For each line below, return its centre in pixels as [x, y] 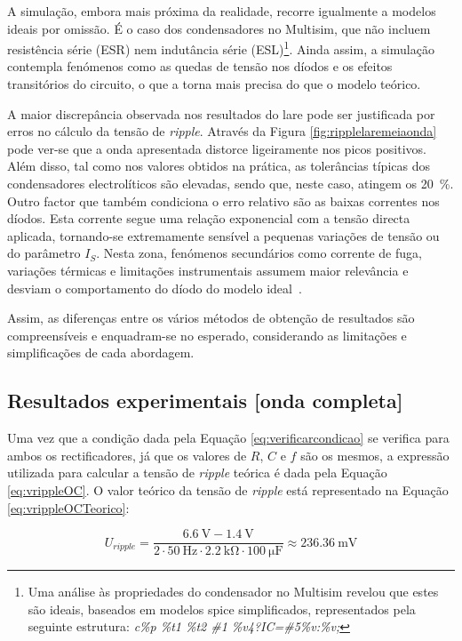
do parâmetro [44, 253]
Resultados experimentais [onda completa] [205, 401]
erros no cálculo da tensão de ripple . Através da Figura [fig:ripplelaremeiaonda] [222, 131]
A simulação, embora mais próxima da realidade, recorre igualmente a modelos [222, 11]
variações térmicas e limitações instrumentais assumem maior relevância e [208, 270]
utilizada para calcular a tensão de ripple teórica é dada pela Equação [197, 473]
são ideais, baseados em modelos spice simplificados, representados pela [222, 609]
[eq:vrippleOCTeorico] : [68, 507]
